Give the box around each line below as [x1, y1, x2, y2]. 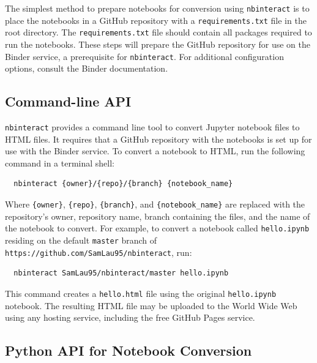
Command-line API [5, 92, 132, 111]
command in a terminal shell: [5, 156, 115, 169]
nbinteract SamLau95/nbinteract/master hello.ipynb [13, 269, 229, 278]
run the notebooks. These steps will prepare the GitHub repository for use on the [5, 37, 310, 50]
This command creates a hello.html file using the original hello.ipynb [5, 286, 277, 299]
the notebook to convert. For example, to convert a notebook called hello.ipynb [5, 222, 310, 234]
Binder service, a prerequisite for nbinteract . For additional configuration [5, 50, 284, 62]
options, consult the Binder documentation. [5, 62, 168, 75]
